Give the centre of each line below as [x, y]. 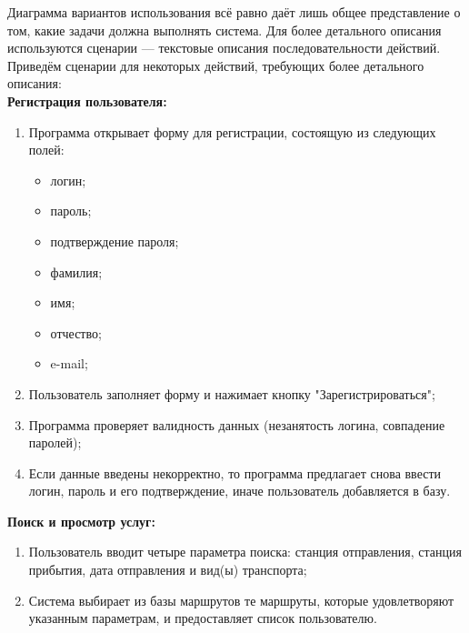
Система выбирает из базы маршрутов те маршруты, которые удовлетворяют [241, 600]
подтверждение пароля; [115, 241]
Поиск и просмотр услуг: [81, 521]
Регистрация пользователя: [87, 100]
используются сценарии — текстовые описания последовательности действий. [224, 48]
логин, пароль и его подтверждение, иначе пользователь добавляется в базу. [239, 491]
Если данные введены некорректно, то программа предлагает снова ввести [235, 472]
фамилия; [76, 271]
